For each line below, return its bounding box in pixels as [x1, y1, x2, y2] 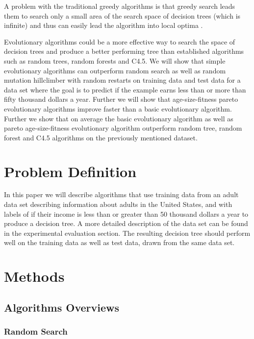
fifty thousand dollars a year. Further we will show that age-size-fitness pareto [4, 94, 238, 104]
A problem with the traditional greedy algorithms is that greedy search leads [4, 1, 235, 11]
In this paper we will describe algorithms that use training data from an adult [4, 189, 239, 200]
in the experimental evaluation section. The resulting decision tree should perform [4, 227, 251, 238]
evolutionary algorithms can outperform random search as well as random [4, 65, 226, 75]
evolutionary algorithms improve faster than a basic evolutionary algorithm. [4, 103, 232, 113]
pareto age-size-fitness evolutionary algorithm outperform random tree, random [4, 123, 242, 133]
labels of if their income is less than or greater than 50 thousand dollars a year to [4, 208, 249, 219]
